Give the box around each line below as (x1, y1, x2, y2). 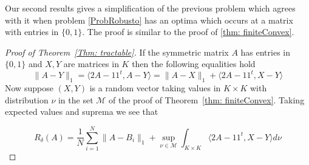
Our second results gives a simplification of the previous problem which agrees (5, 2, 296, 14)
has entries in (240, 45, 291, 58)
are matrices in (63, 57, 119, 70)
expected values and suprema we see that (5, 105, 158, 118)
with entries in (5, 25, 59, 38)
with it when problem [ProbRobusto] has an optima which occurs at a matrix (5, 13, 293, 26)
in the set (58, 93, 93, 106)
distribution (5, 93, 49, 106)
